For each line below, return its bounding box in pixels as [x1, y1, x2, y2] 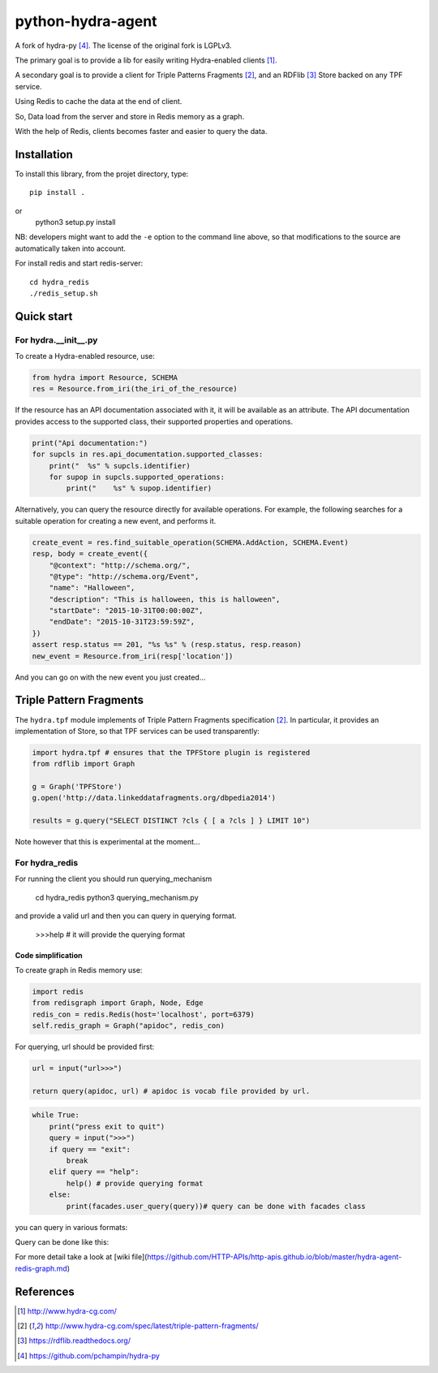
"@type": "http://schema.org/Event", [49, 572, 200, 581]
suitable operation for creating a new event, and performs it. [15, 516, 217, 525]
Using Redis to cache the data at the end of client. [15, 97, 182, 106]
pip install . [29, 188, 85, 197]
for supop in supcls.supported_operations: [49, 472, 225, 481]
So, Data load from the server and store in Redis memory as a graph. [15, 111, 245, 121]
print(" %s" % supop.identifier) [66, 484, 213, 493]
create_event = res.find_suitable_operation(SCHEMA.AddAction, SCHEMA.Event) [32, 538, 349, 547]
